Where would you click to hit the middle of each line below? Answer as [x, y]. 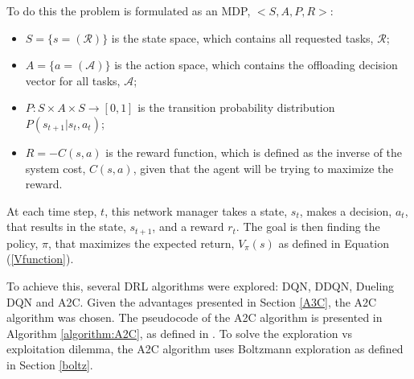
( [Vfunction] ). [40, 259]
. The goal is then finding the [308, 227]
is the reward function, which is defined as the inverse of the [254, 152]
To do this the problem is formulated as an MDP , [129, 10]
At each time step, [52, 210]
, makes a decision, [346, 210]
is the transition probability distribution [236, 107]
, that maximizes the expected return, [141, 243]
